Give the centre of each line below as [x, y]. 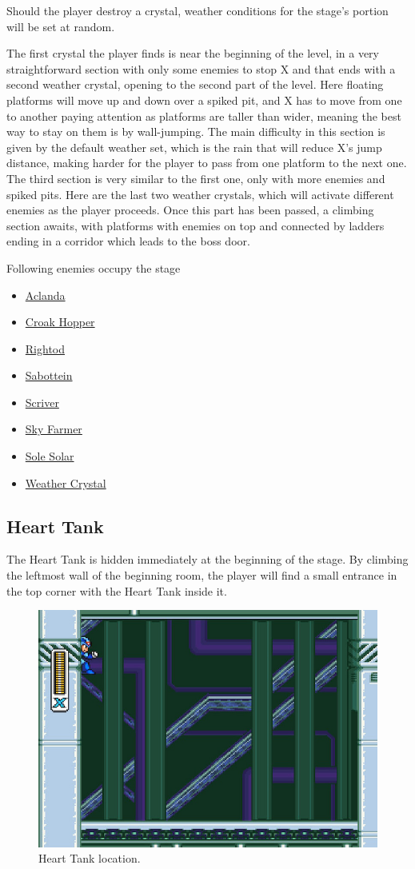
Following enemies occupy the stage [94, 267]
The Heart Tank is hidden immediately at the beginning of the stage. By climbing [207, 559]
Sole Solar [50, 456]
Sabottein [49, 375]
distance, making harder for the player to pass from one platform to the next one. [207, 163]
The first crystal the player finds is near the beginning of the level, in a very [193, 53]
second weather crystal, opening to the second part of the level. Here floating [195, 84]
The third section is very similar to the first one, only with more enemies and [196, 178]
